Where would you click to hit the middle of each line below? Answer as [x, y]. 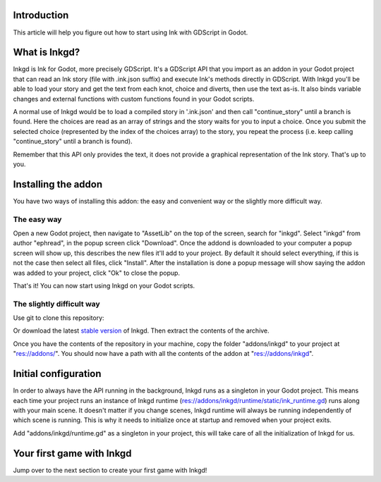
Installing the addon [58, 184]
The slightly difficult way [56, 304]
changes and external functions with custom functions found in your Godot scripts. [134, 99]
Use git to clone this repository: [59, 318]
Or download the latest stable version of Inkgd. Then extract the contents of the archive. [141, 330]
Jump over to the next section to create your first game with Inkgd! [110, 470]
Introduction [41, 15]
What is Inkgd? [47, 52]
